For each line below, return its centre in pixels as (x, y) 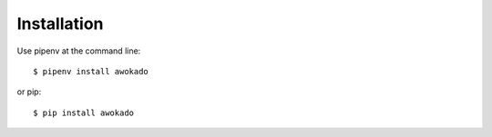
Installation (60, 24)
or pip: (29, 92)
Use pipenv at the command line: (79, 51)
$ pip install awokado (84, 113)
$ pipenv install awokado (91, 71)
